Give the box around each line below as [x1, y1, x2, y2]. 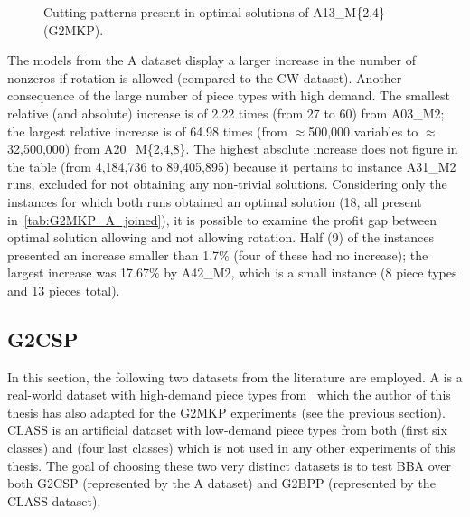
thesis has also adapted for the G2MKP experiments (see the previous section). [7, 402, 446, 421]
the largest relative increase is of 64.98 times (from [7, 121, 287, 140]
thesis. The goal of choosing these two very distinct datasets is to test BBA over [7, 456, 452, 475]
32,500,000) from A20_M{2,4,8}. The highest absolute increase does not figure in [7, 139, 458, 158]
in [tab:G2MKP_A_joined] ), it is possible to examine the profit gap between [7, 210, 437, 229]
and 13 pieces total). [7, 280, 120, 299]
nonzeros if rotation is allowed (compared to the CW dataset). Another [7, 68, 402, 87]
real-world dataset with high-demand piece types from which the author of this [7, 385, 451, 404]
